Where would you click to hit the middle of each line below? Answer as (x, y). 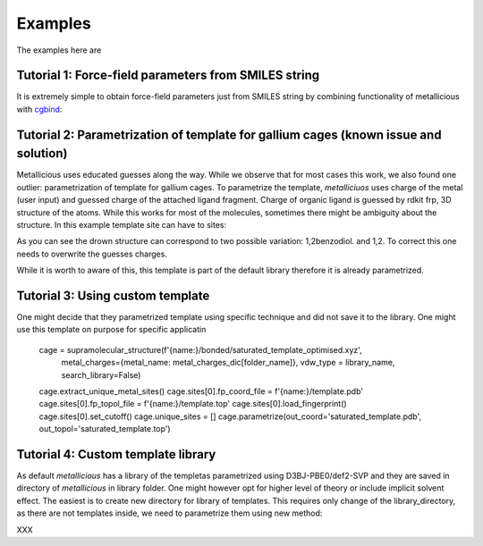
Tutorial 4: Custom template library (116, 454)
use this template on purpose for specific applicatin (111, 330)
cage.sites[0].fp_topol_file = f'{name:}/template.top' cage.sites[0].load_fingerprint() (193, 404)
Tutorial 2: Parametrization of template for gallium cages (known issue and (229, 134)
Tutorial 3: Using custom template (113, 295)
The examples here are (59, 50)
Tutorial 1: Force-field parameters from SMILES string (168, 76)
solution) (42, 153)
